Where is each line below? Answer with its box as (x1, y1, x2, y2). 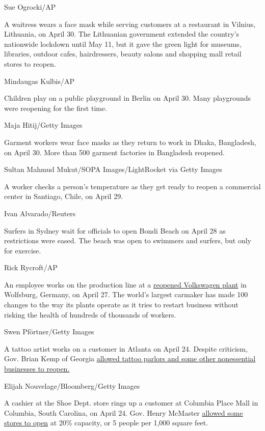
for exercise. (4, 245, 41, 255)
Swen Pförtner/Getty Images (4, 326, 94, 337)
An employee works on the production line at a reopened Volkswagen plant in (4, 279, 247, 290)
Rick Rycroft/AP (4, 262, 58, 273)
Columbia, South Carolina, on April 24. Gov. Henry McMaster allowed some (4, 407, 243, 418)
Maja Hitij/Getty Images (4, 120, 83, 130)
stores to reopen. (4, 58, 56, 69)
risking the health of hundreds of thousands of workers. (4, 309, 176, 320)
